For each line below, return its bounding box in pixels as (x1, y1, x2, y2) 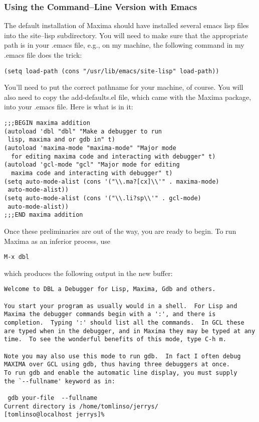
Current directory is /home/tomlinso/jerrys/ (4, 402, 158, 410)
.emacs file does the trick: (4, 50, 82, 60)
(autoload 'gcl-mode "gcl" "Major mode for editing (4, 161, 180, 169)
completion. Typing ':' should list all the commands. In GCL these (4, 319, 244, 326)
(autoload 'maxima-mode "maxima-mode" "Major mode (4, 145, 176, 152)
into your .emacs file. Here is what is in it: (4, 101, 133, 112)
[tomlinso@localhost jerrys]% (4, 411, 105, 418)
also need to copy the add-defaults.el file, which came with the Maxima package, (4, 91, 251, 102)
